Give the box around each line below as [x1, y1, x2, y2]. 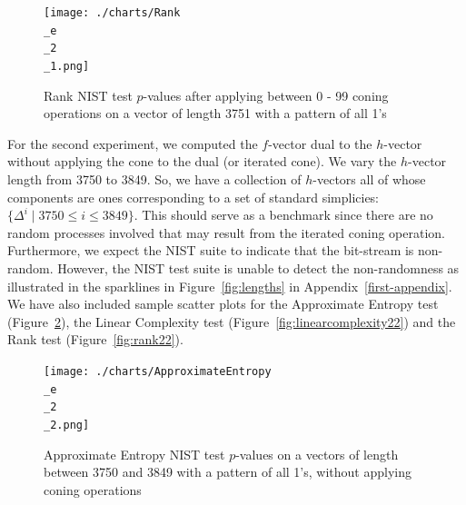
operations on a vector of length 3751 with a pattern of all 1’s [44, 104, 387, 123]
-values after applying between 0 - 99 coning [143, 85, 389, 104]
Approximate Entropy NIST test [44, 444, 225, 463]
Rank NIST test [44, 85, 133, 104]
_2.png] [44, 418, 90, 431]
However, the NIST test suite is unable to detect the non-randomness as [57, 258, 460, 277]
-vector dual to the [268, 134, 372, 153]
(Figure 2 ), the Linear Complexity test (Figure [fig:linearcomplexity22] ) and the [7, 312, 456, 331]
